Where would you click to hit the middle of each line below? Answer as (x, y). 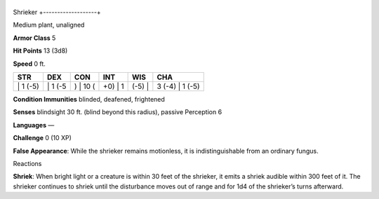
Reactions (27, 163)
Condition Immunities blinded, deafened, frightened (89, 99)
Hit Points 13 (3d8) (40, 51)
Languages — (34, 125)
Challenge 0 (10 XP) (42, 138)
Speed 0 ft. (29, 64)
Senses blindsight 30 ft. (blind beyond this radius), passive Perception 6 (118, 112)
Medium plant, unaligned (49, 25)
